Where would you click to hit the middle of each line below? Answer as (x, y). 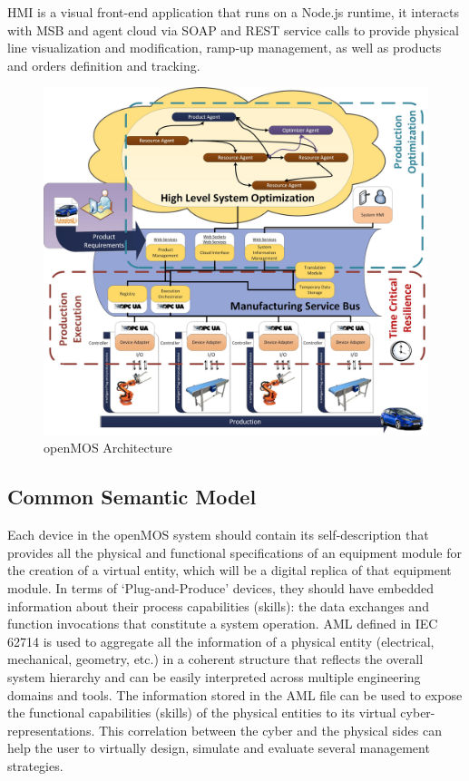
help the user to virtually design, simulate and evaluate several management (219, 748)
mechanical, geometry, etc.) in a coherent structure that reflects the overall (215, 659)
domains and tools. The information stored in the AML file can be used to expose (235, 694)
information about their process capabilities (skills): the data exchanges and (218, 605)
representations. (51, 730)
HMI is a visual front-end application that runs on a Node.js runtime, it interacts (233, 12)
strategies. (35, 765)
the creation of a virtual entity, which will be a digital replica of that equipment (230, 570)
